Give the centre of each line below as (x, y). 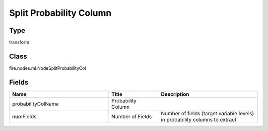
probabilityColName (35, 104)
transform (19, 43)
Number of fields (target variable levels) (207, 113)
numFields (24, 116)
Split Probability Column (60, 13)
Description (175, 94)
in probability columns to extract (199, 120)
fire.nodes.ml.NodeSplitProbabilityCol (48, 68)
